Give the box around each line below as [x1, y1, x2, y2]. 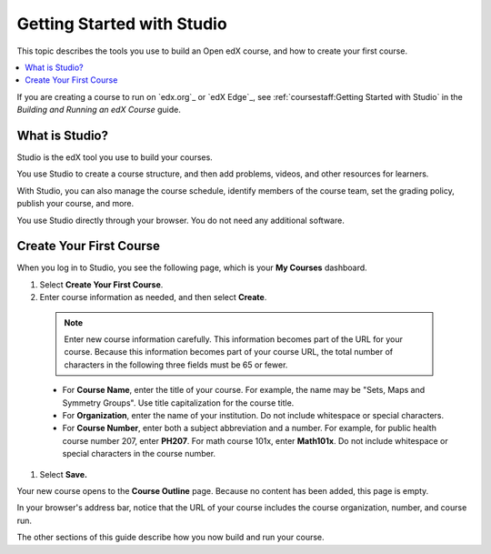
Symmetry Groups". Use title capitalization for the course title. [62, 397, 295, 408]
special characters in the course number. [62, 448, 216, 459]
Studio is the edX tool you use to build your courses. [16, 152, 213, 163]
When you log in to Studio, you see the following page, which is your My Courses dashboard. [16, 262, 367, 273]
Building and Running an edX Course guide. [16, 105, 181, 116]
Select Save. [39, 468, 88, 479]
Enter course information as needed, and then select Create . [39, 292, 267, 303]
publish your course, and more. [16, 198, 135, 209]
